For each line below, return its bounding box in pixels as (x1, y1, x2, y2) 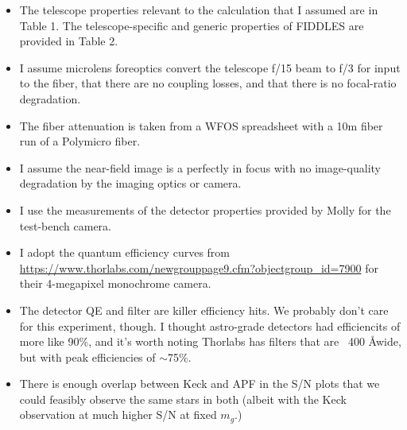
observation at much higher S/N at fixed (19, 406, 217, 423)
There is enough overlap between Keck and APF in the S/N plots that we (19, 375, 380, 392)
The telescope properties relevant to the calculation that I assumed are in (19, 2, 378, 17)
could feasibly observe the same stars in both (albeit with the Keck (19, 390, 347, 407)
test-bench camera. (19, 217, 112, 234)
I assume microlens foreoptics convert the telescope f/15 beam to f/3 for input (19, 59, 401, 76)
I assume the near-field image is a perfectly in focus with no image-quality (19, 159, 381, 176)
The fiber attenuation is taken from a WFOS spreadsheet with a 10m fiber (19, 117, 383, 134)
